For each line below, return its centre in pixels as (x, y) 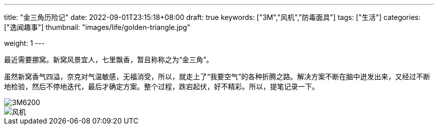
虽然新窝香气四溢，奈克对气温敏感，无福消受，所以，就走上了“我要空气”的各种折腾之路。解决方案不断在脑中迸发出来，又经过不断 (217, 76)
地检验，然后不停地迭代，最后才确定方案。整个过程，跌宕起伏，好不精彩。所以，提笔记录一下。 (161, 86)
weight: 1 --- (24, 43)
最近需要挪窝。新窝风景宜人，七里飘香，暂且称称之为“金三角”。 (109, 60)
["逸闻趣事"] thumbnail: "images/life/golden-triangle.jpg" (97, 27)
